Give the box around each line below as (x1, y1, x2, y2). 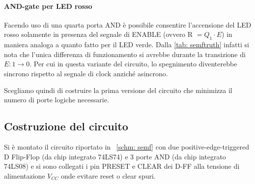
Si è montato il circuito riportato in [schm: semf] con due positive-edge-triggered (4, 141, 249, 152)
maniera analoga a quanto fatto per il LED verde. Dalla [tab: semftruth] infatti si (4, 39, 249, 50)
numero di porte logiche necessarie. (4, 94, 109, 105)
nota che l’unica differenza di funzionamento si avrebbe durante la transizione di (4, 49, 246, 59)
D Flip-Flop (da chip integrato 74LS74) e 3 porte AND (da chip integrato (4, 151, 226, 161)
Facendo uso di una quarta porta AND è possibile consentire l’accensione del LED (4, 19, 252, 30)
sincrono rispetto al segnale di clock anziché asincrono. (4, 68, 168, 78)
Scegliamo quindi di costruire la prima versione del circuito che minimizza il (4, 85, 232, 95)
